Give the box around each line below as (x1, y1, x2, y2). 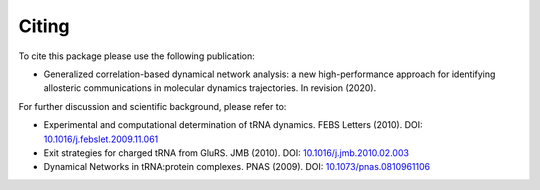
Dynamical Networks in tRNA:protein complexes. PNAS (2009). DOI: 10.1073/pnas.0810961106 (43, 161, 430, 173)
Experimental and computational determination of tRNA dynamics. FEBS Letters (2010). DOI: (43, 119, 424, 131)
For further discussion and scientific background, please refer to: (18, 100, 287, 112)
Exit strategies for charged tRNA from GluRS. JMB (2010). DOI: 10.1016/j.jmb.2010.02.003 (43, 146, 410, 159)
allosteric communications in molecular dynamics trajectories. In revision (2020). (43, 82, 377, 94)
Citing (18, 15, 70, 37)
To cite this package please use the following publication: (18, 50, 255, 62)
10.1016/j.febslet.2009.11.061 (43, 133, 159, 145)
